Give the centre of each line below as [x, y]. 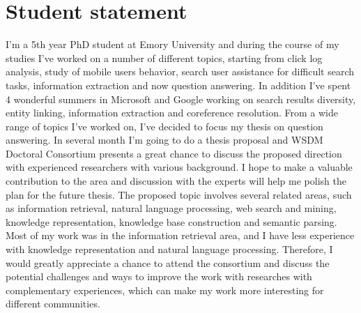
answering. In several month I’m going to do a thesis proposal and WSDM [164, 140]
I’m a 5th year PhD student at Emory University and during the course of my [172, 44]
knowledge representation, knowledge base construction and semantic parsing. [171, 221]
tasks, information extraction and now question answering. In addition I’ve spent [178, 85]
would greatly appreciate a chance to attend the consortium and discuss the [168, 262]
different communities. [53, 304]
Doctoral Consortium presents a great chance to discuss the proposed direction [174, 153]
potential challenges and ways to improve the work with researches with [159, 276]
